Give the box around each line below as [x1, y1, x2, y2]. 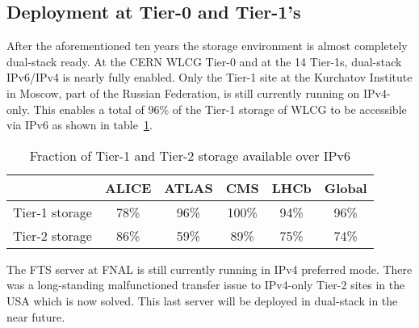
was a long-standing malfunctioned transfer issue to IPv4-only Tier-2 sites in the [6, 276, 405, 293]
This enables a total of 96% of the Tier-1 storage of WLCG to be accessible [33, 100, 407, 117]
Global [324, 178, 367, 197]
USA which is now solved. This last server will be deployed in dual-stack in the [6, 292, 398, 309]
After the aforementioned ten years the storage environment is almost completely [6, 37, 408, 54]
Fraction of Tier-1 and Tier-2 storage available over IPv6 [29, 145, 350, 165]
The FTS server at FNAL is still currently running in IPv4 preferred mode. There [6, 260, 413, 277]
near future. [6, 308, 65, 325]
